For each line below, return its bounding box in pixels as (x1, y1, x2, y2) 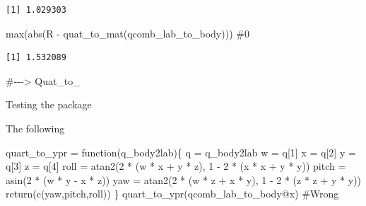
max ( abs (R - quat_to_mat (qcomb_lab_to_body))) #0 (6, 25, 249, 40)
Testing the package (6, 97, 92, 112)
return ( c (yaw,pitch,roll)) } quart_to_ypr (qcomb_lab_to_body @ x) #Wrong (6, 186, 339, 201)
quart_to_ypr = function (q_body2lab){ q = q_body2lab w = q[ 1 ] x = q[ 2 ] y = (6, 144, 356, 159)
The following (6, 120, 65, 135)
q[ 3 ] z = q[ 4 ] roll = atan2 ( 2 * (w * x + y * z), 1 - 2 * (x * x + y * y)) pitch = (6, 159, 346, 173)
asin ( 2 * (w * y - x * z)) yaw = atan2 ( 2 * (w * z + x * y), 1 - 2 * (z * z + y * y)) (6, 172, 362, 187)
